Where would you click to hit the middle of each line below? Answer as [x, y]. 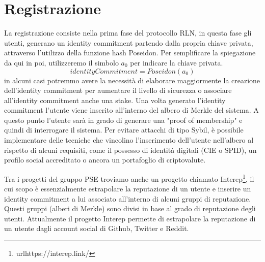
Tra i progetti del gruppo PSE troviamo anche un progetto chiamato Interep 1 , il [129, 178]
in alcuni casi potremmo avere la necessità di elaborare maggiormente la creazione [132, 80]
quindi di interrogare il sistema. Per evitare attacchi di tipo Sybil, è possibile [124, 130]
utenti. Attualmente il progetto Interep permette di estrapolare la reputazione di [130, 218]
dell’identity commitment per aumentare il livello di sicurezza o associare [118, 90]
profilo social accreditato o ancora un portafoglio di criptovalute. [105, 160]
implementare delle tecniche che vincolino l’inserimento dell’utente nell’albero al [129, 140]
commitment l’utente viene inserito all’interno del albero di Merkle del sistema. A [131, 110]
